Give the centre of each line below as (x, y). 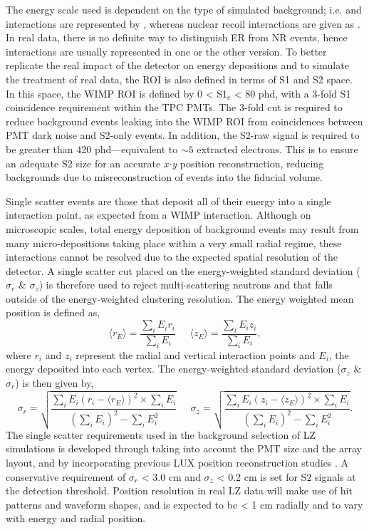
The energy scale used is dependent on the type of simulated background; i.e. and (184, 9)
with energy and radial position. (76, 518)
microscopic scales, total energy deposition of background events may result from (182, 228)
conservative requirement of (66, 476)
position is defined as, (53, 312)
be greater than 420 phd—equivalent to (92, 149)
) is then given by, (54, 382)
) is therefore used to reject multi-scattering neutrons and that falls (186, 285)
